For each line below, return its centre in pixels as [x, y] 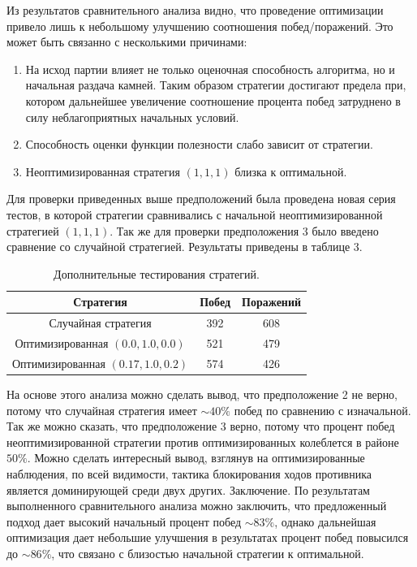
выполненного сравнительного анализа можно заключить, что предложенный [197, 506]
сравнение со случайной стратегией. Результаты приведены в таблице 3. [185, 247]
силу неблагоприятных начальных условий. [132, 117]
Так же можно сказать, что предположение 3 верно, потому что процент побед [201, 426]
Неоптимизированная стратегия [103, 171]
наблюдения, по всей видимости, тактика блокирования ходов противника [189, 473]
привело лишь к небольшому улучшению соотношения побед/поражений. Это [200, 26]
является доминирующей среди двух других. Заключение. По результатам [188, 489]
